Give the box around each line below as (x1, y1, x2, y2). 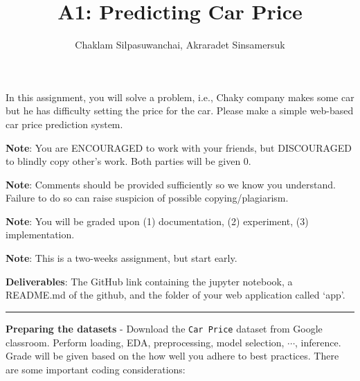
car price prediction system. (6, 116, 123, 131)
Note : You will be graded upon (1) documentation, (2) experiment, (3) (6, 213, 309, 228)
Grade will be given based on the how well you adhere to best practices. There (6, 348, 339, 363)
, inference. (295, 335, 341, 349)
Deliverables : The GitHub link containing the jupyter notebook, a (6, 274, 293, 288)
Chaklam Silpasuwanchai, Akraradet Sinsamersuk (75, 37, 285, 52)
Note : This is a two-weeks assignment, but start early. (6, 251, 237, 265)
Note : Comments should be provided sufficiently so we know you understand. (6, 177, 336, 191)
